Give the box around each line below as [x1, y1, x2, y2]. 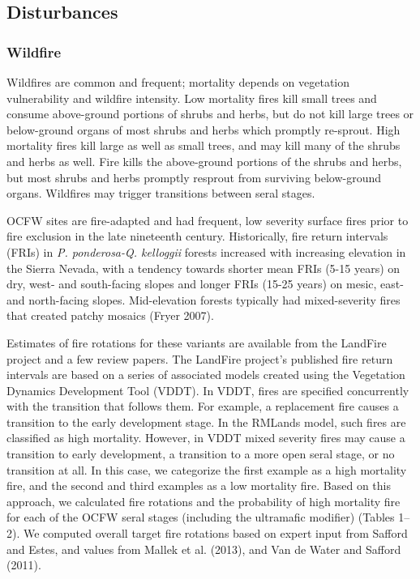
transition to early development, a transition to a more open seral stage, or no [6, 445, 395, 462]
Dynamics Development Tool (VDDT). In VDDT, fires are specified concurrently [6, 381, 409, 398]
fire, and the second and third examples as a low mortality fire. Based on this [6, 477, 391, 494]
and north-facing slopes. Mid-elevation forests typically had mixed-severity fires [6, 291, 401, 308]
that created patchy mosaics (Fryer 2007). [6, 307, 214, 324]
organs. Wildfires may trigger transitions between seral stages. [6, 185, 315, 202]
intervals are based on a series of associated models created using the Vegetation [6, 366, 405, 383]
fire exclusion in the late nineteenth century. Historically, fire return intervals [6, 228, 388, 245]
